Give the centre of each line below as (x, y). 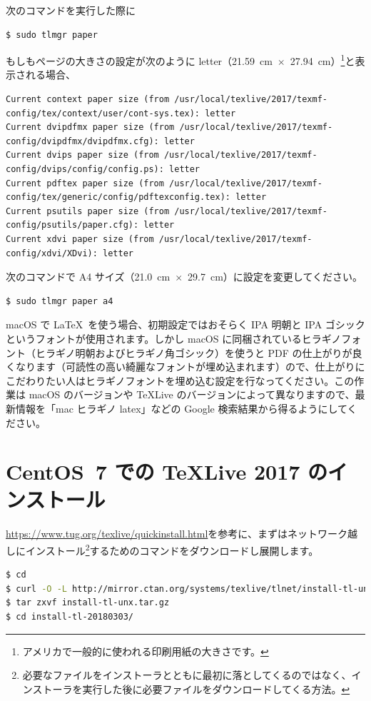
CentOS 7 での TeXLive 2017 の (167, 471)
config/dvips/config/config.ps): (85, 169)
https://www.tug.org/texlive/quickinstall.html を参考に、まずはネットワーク (177, 534)
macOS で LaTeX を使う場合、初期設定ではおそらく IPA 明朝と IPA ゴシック (185, 324)
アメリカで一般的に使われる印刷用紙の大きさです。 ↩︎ (146, 651)
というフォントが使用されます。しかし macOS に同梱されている (154, 338)
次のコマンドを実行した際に (71, 10)
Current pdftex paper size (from (85, 183)
